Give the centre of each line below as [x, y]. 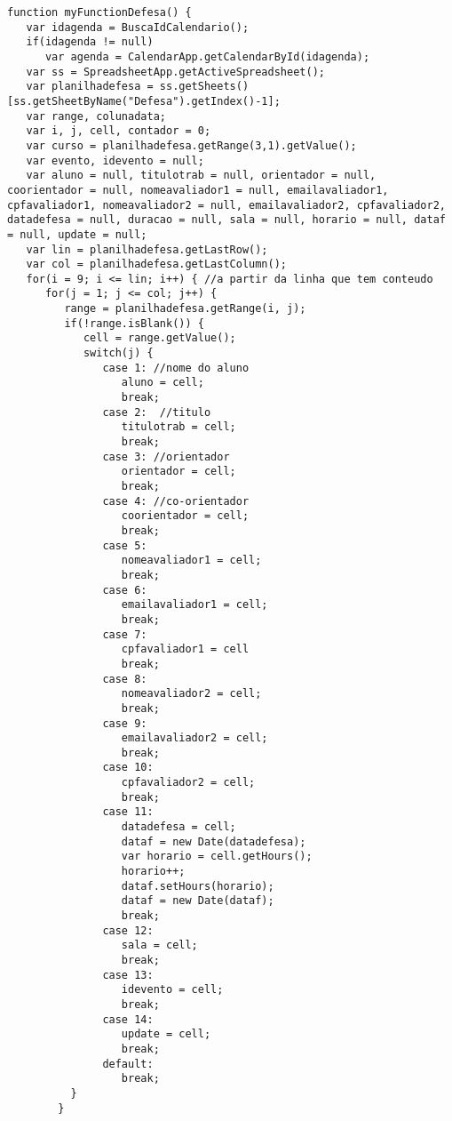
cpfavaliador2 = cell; [188, 783]
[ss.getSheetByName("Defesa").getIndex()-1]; [144, 101]
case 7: [125, 634]
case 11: [128, 812]
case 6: [125, 590]
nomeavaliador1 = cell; [191, 560]
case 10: [128, 768]
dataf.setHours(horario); [198, 886]
